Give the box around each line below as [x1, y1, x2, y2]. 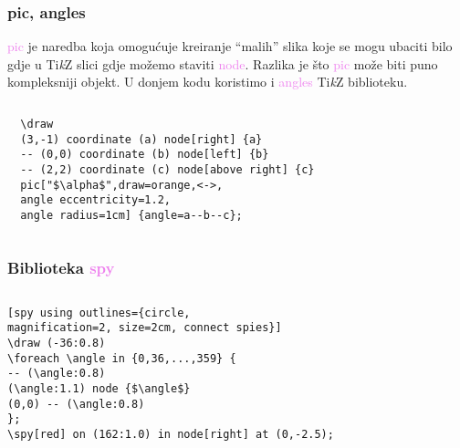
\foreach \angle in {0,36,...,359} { [7, 351, 236, 365]
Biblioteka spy [7, 255, 115, 278]
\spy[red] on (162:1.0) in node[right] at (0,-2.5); [7, 428, 334, 442]
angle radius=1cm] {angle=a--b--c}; [20, 208, 243, 222]
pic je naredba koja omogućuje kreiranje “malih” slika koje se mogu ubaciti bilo [7, 36, 453, 56]
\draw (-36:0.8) [7, 337, 106, 350]
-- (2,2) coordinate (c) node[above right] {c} [20, 162, 315, 176]
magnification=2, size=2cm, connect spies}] [7, 321, 282, 335]
